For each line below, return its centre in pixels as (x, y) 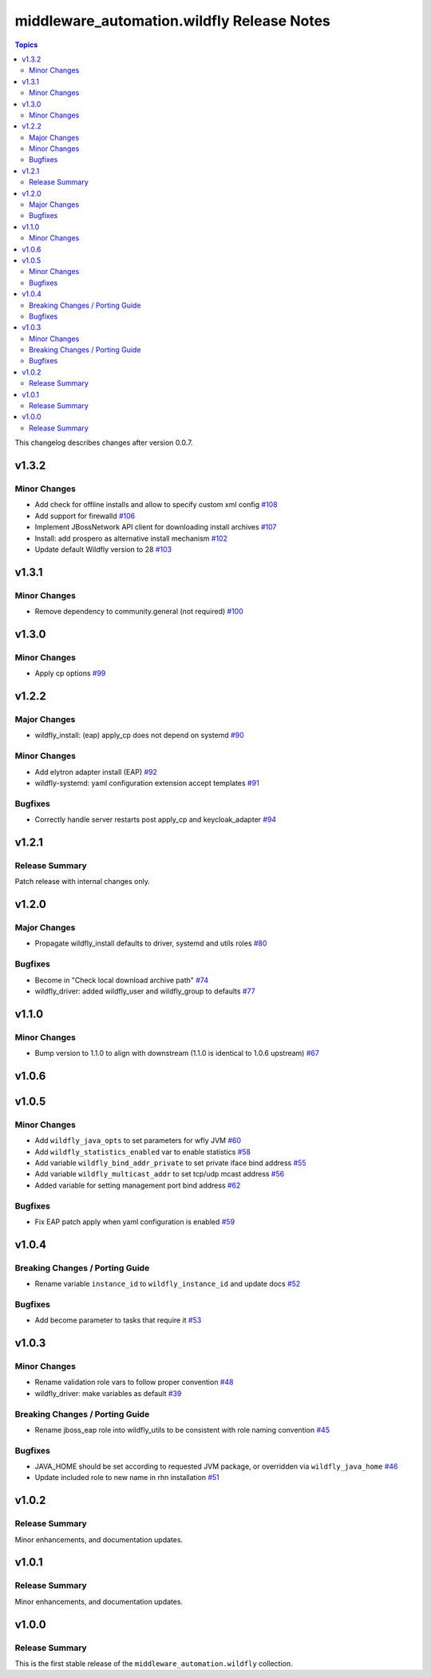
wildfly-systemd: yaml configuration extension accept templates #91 (147, 783)
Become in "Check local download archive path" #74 (122, 980)
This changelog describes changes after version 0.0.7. (104, 442)
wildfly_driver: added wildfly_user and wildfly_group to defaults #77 (145, 991)
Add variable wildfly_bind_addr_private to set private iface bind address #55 (170, 1163)
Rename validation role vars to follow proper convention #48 (134, 1382)
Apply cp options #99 (70, 673)
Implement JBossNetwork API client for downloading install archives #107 (156, 527)
